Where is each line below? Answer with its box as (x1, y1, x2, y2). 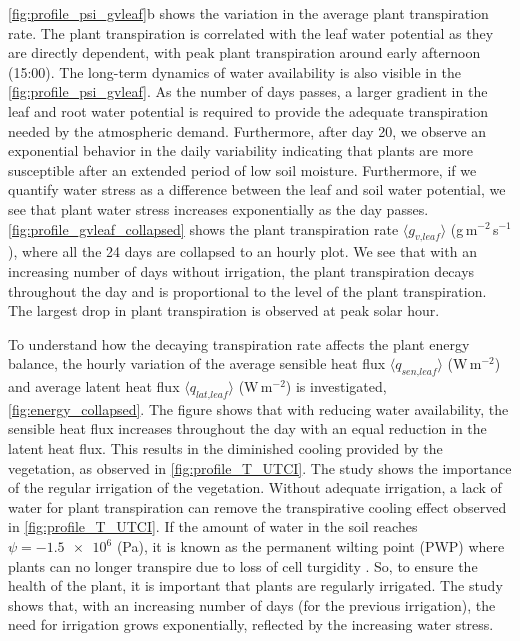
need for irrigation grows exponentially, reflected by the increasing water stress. (8, 614, 494, 635)
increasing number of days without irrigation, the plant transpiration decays (8, 260, 475, 281)
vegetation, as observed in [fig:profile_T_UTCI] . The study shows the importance (8, 457, 512, 478)
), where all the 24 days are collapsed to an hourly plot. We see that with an (8, 241, 477, 262)
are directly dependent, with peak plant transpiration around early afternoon (8, 42, 481, 63)
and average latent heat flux (8, 376, 180, 397)
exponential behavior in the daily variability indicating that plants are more (8, 140, 474, 161)
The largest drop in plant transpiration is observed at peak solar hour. (8, 300, 440, 321)
